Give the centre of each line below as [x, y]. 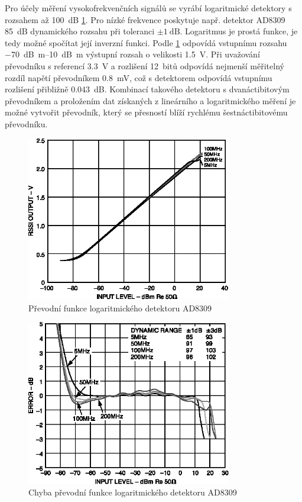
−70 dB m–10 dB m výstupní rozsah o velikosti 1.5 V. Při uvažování [132, 54]
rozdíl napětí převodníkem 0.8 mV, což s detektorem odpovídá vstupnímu [139, 77]
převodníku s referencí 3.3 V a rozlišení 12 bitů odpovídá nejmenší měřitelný [144, 65]
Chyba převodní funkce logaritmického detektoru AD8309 [133, 492]
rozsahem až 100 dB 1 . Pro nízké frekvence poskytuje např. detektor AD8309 [145, 19]
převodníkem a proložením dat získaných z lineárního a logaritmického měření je [150, 100]
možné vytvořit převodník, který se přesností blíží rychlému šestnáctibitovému [146, 112]
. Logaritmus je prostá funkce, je [239, 31]
